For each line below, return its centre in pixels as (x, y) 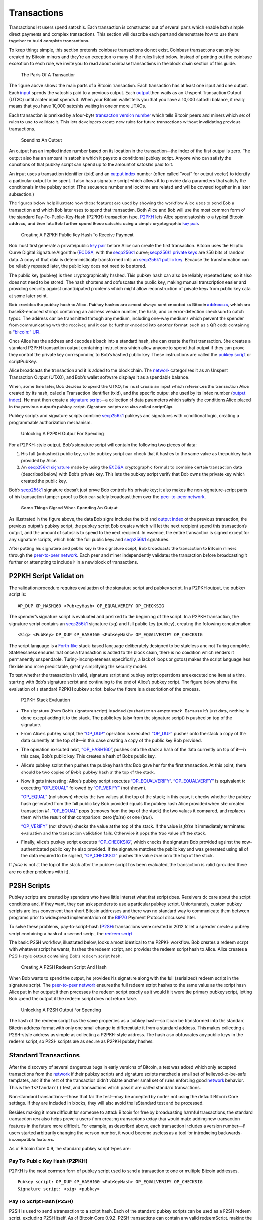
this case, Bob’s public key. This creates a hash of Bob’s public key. (88, 756)
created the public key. (44, 481)
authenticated (35, 849)
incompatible (22, 1139)
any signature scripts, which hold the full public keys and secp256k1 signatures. (89, 539)
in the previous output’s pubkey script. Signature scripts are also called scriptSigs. (91, 407)
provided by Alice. (39, 461)
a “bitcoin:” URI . (25, 332)
